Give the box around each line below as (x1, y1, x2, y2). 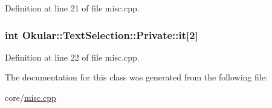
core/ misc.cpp (5, 91, 56, 103)
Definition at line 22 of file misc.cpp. (5, 50, 140, 63)
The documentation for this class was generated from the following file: (5, 71, 268, 83)
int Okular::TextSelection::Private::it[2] (5, 27, 198, 42)
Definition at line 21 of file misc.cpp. (5, 2, 140, 14)
